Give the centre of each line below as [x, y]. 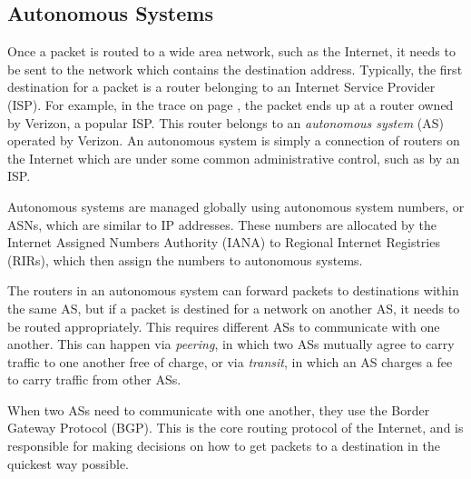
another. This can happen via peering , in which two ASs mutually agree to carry [231, 344]
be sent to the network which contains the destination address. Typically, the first [235, 69]
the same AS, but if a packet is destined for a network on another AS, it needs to [234, 308]
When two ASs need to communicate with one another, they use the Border [219, 409]
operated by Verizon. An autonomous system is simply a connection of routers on [234, 140]
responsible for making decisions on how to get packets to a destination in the [224, 446]
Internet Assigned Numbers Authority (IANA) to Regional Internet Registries [224, 242]
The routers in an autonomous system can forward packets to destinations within [233, 290]
